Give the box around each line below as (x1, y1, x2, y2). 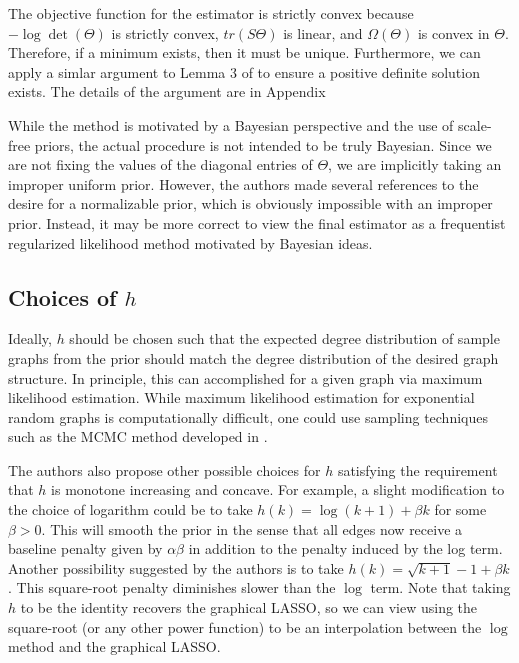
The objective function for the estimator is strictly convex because (8, 3, 414, 23)
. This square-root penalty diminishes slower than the (8, 577, 336, 598)
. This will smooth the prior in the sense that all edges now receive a (41, 518, 463, 539)
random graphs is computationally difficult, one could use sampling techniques (8, 406, 488, 427)
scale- (458, 114, 492, 135)
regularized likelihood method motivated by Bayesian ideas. (8, 232, 373, 253)
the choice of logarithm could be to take (8, 499, 253, 520)
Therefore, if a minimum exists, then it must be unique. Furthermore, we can (8, 42, 481, 63)
